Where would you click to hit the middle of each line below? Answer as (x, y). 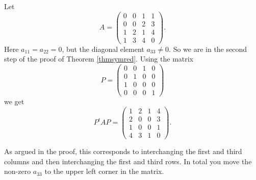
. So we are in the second (208, 49)
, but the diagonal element (103, 49)
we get (14, 101)
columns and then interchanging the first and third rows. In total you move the (128, 161)
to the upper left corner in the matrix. (104, 171)
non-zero (18, 171)
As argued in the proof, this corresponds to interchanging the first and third (123, 151)
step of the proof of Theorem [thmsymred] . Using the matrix (99, 59)
